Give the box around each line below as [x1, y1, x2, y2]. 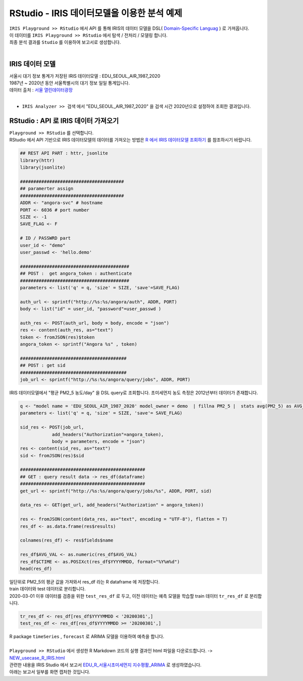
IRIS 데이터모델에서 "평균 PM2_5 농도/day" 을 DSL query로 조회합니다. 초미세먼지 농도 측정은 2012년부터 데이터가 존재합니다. [9, 390, 259, 396]
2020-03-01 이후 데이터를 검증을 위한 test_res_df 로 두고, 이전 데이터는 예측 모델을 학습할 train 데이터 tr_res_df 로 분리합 [9, 593, 262, 599]
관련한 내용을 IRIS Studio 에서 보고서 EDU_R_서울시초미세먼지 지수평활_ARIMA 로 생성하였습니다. [9, 662, 202, 668]
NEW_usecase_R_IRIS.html [9, 655, 65, 661]
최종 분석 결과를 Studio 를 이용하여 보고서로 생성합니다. [9, 39, 121, 45]
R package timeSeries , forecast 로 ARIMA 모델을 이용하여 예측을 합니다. [9, 634, 165, 640]
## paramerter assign [20, 186, 74, 191]
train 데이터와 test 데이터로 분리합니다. [9, 586, 86, 592]
